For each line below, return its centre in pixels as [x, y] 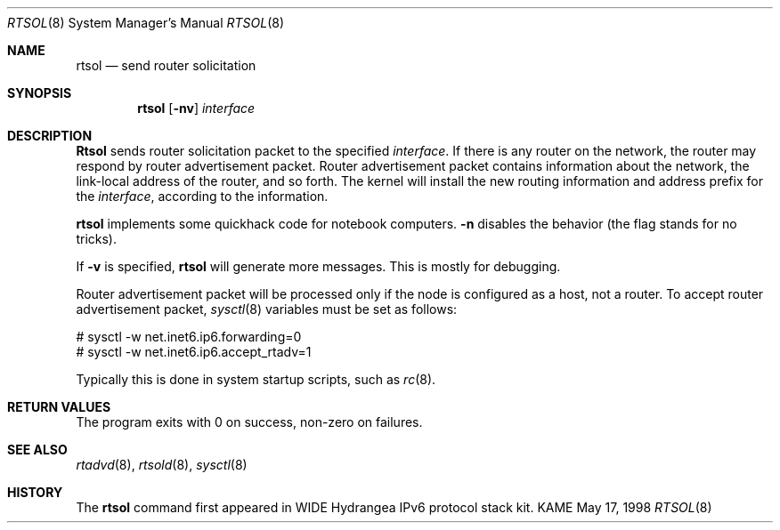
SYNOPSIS [40, 93]
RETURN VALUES [59, 407]
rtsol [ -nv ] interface [196, 108]
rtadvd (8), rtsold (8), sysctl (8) [162, 465]
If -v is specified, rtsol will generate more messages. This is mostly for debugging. [318, 266]
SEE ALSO [37, 450]
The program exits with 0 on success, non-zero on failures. [249, 422]
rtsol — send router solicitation [166, 65]
